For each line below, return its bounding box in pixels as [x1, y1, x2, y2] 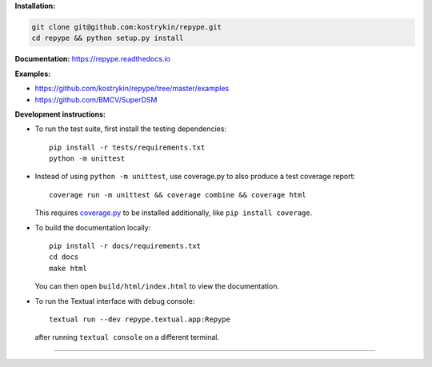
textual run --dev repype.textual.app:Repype [49, 315, 231, 324]
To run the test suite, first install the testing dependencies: [34, 124, 227, 134]
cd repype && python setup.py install [31, 34, 184, 43]
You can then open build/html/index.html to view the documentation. [34, 281, 280, 291]
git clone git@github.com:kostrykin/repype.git [31, 22, 222, 31]
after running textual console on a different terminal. [34, 333, 220, 342]
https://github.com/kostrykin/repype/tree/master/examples [34, 84, 230, 94]
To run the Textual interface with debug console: [34, 296, 195, 305]
